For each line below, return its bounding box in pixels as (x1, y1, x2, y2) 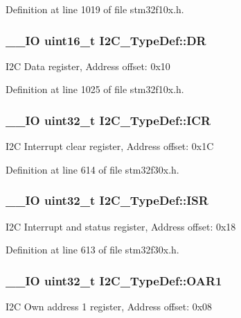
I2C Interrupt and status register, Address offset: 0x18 (6, 219, 236, 233)
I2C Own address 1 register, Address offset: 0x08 (6, 299, 213, 314)
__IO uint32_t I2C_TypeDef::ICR (6, 111, 211, 128)
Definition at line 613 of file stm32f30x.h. (6, 242, 179, 257)
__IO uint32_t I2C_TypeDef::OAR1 (6, 271, 222, 289)
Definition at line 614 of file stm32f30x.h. (6, 162, 179, 176)
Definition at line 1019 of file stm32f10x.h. (6, 2, 184, 16)
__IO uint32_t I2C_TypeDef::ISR (6, 192, 208, 209)
